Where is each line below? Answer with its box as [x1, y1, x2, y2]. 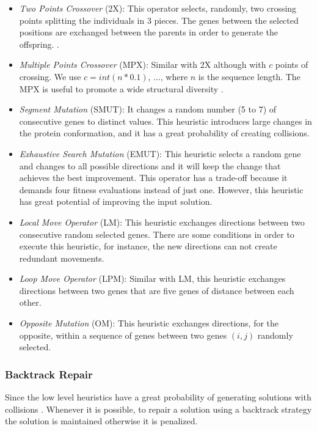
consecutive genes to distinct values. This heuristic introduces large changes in [19, 114, 312, 127]
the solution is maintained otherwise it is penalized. [5, 414, 198, 427]
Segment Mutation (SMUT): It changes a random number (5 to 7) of [19, 103, 277, 116]
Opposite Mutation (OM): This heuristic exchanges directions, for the [19, 317, 279, 330]
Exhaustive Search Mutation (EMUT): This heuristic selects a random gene [19, 147, 301, 160]
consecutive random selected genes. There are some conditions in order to [19, 227, 294, 240]
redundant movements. [19, 251, 104, 264]
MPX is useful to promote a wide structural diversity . [19, 82, 224, 95]
